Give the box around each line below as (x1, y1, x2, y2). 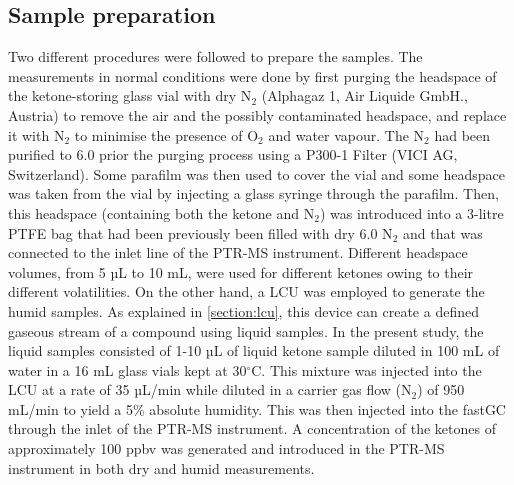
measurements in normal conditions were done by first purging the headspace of (8, 65, 497, 86)
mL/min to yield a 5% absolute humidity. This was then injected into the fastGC (8, 398, 506, 419)
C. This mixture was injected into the (251, 359, 482, 380)
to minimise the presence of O (74, 124, 259, 145)
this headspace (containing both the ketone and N (8, 202, 315, 223)
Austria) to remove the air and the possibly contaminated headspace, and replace (8, 104, 507, 125)
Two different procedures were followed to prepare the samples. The (8, 46, 423, 67)
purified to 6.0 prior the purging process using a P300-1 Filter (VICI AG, (8, 144, 458, 165)
